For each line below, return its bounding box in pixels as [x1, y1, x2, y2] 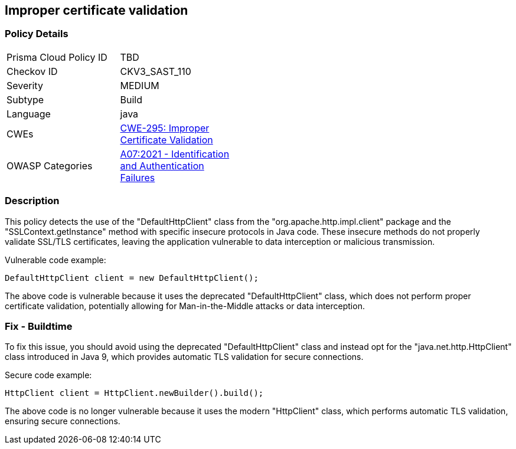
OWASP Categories [6, 159, 93, 172]
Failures [120, 171, 155, 183]
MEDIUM [120, 79, 159, 91]
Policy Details [5, 28, 68, 40]
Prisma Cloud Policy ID [6, 51, 107, 63]
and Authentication [120, 159, 204, 172]
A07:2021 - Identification [120, 148, 230, 160]
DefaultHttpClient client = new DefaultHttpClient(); [5, 273, 259, 283]
